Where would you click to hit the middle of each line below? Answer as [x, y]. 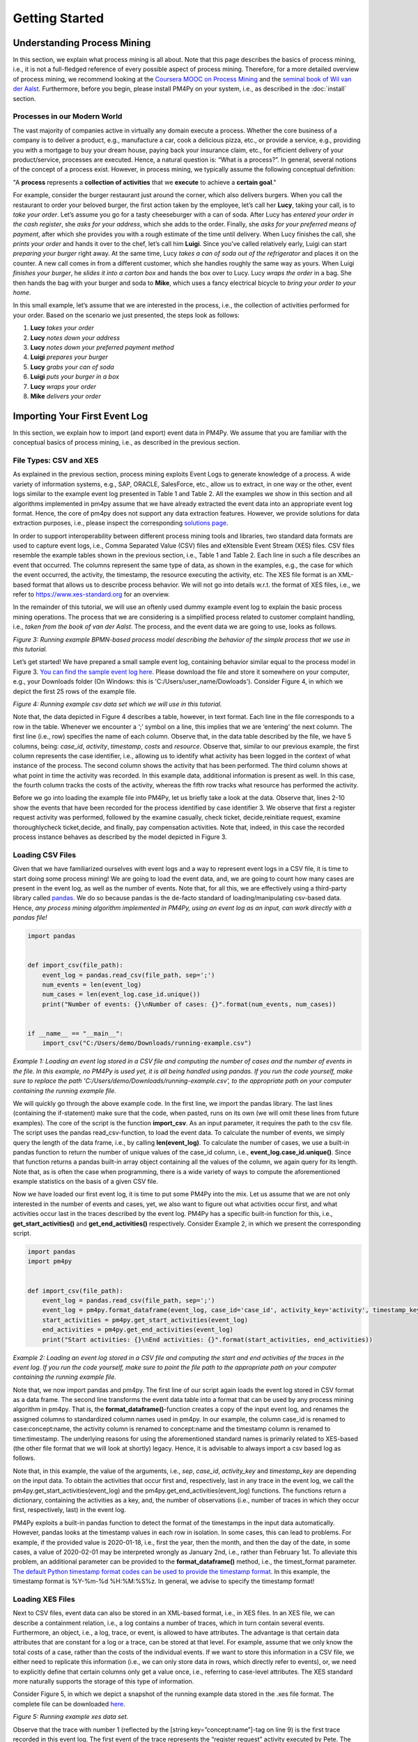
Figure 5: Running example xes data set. [71, 1717]
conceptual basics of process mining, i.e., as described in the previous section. [126, 442]
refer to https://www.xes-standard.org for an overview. [91, 594]
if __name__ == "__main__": [75, 1034]
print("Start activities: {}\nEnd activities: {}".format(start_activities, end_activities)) [207, 1339]
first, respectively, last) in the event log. [70, 1510]
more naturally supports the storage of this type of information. [103, 1681]
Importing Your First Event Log [80, 416]
